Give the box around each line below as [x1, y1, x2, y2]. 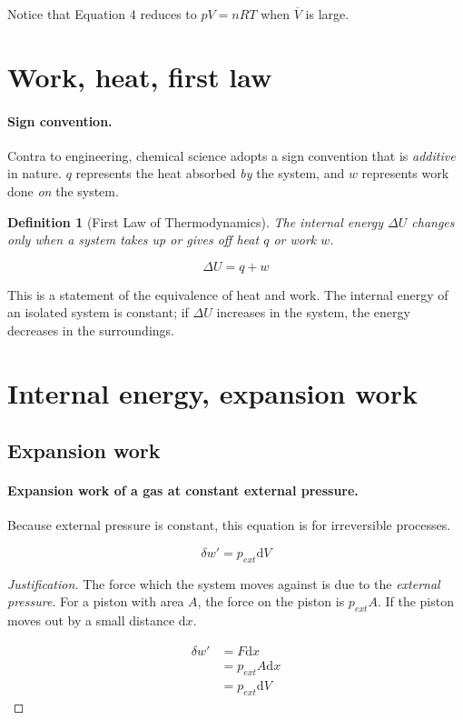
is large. [305, 5, 350, 23]
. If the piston [377, 592, 454, 611]
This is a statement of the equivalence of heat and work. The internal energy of [7, 285, 448, 304]
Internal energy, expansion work [7, 374, 418, 411]
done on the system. [7, 181, 119, 200]
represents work [361, 164, 449, 183]
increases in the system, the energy [216, 303, 410, 322]
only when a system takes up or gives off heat [7, 230, 260, 249]
